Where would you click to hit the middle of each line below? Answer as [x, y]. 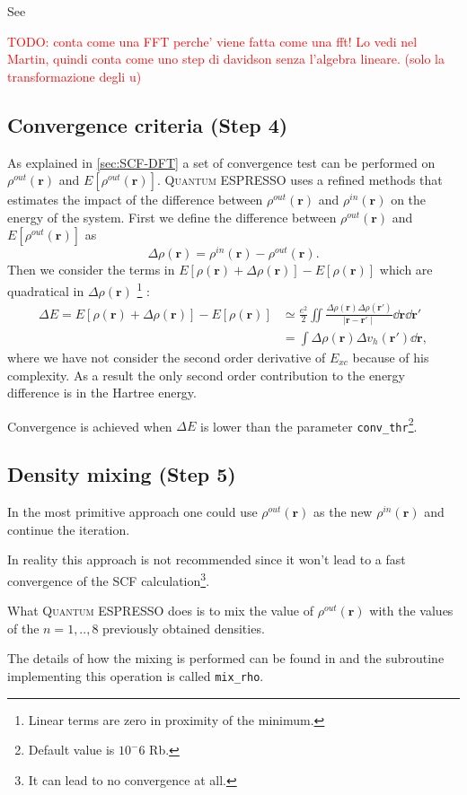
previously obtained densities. [184, 628]
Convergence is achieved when [90, 426]
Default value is [71, 750]
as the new [343, 512]
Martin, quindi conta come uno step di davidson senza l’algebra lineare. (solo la [226, 59]
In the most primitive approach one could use [132, 512]
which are [406, 270]
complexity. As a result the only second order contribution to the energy [206, 375]
